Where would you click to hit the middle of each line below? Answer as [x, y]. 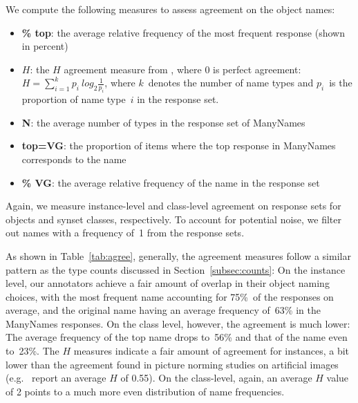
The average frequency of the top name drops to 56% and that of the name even [177, 337]
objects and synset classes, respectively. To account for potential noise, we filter [174, 219]
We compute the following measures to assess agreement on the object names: [170, 9]
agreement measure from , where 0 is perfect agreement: [182, 69]
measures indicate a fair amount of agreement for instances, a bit [211, 351]
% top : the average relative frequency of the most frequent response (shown [183, 32]
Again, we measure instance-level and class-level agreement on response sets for [173, 206]
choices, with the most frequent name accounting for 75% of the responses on [170, 296]
